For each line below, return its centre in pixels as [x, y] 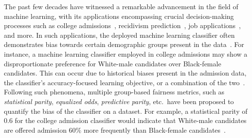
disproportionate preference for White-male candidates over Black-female [113, 63]
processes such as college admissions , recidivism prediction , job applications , [123, 25]
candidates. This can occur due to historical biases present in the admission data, [125, 73]
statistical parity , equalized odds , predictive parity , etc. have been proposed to [119, 101]
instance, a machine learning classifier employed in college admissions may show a [126, 54]
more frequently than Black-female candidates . [154, 130]
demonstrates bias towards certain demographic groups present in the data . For [124, 44]
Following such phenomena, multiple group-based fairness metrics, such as [114, 92]
